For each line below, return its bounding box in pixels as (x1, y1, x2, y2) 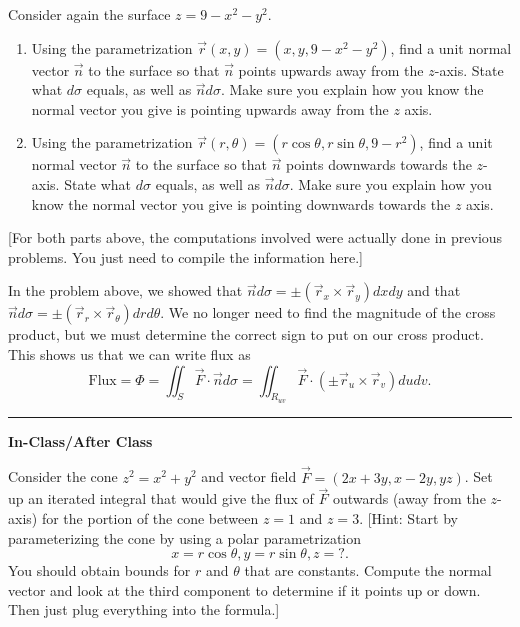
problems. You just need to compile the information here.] (8, 246, 363, 267)
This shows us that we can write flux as (8, 343, 251, 364)
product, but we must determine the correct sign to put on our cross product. (8, 324, 484, 345)
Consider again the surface (8, 4, 171, 24)
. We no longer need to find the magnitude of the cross (160, 302, 496, 323)
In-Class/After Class (8, 430, 153, 451)
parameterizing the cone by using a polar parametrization (8, 527, 362, 548)
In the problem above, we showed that (8, 280, 243, 301)
